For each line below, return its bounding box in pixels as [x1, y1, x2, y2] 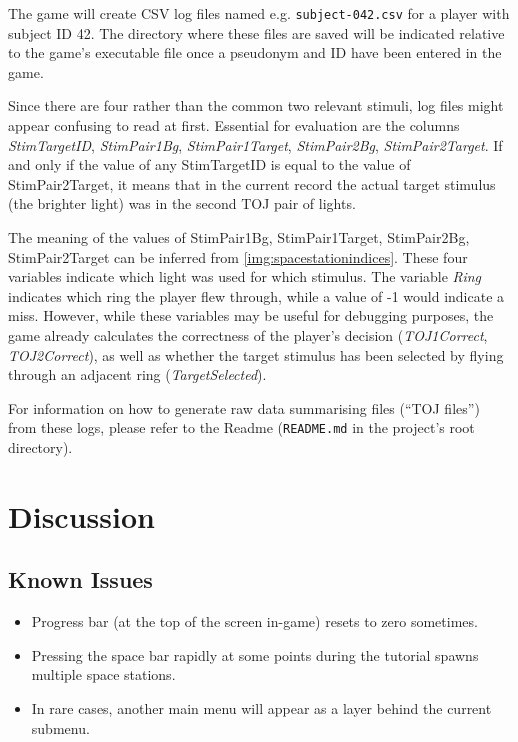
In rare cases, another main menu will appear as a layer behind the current [31, 697, 492, 718]
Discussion [8, 495, 155, 536]
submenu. [31, 717, 90, 738]
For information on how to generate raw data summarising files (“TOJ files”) [8, 397, 480, 418]
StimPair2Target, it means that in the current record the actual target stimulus [8, 173, 496, 194]
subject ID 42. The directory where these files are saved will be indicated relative [8, 22, 505, 43]
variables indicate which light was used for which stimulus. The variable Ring [8, 266, 482, 287]
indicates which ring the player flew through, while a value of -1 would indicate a [8, 285, 505, 306]
